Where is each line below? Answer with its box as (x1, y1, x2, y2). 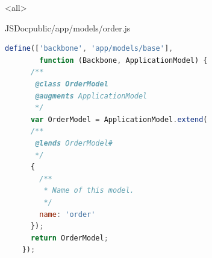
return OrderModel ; (30, 233, 108, 242)
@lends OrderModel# (35, 138, 113, 147)
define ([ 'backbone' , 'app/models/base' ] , (5, 44, 173, 53)
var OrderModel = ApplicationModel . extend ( (30, 115, 208, 124)
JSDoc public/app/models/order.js (5, 21, 131, 34)
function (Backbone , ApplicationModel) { (39, 56, 208, 65)
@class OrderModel (35, 79, 108, 88)
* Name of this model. (43, 186, 134, 195)
